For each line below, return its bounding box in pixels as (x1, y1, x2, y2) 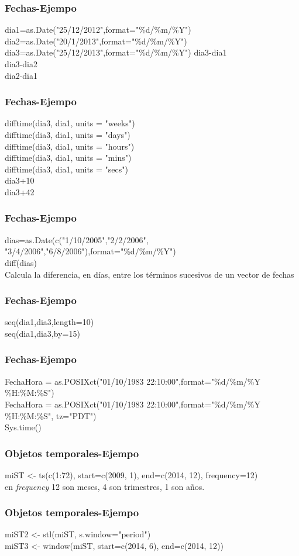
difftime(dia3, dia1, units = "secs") (5, 163, 128, 175)
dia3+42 (5, 185, 35, 198)
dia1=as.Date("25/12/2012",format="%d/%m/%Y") (5, 23, 191, 36)
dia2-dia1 (5, 69, 38, 81)
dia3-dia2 (5, 58, 38, 70)
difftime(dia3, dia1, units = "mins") (5, 151, 132, 164)
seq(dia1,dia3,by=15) (5, 327, 80, 339)
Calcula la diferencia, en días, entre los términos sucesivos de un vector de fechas (5, 268, 294, 280)
